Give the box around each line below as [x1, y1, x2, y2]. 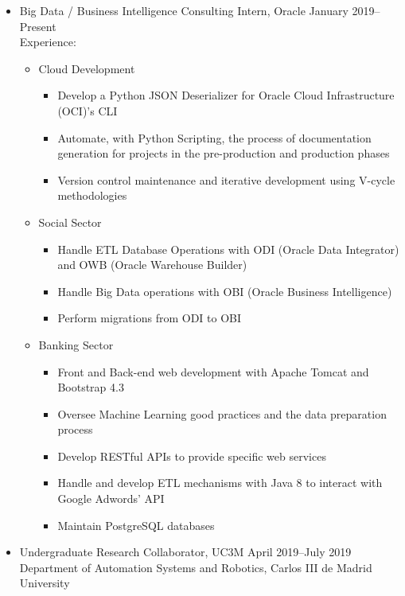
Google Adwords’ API [57, 490, 165, 507]
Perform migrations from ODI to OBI [57, 310, 242, 326]
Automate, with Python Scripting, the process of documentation [57, 129, 372, 146]
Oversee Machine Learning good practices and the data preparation [57, 405, 387, 422]
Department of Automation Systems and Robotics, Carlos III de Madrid [19, 559, 372, 575]
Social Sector [38, 213, 102, 230]
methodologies [57, 187, 127, 204]
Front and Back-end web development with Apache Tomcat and [57, 363, 369, 380]
